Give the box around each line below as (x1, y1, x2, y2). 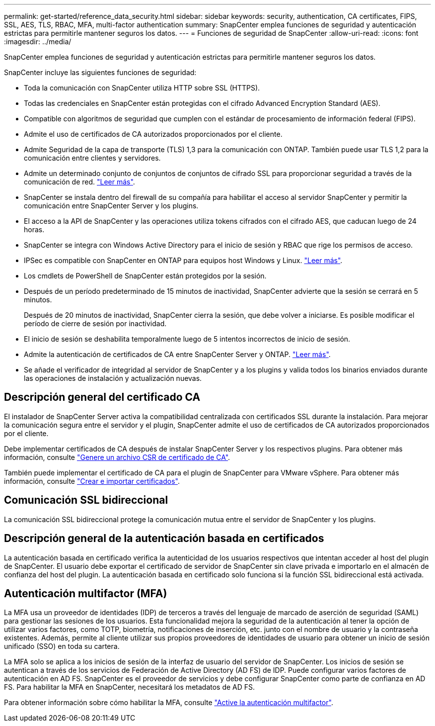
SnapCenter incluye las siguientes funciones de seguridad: (4, 68, 197, 77)
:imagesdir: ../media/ (4, 37, 72, 46)
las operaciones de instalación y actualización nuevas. (24, 374, 202, 382)
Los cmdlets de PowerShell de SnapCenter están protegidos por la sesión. (24, 272, 267, 280)
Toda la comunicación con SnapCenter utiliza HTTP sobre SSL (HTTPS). (24, 84, 260, 92)
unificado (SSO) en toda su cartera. (4, 642, 120, 651)
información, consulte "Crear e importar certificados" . (4, 476, 180, 485)
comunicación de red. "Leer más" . (24, 178, 135, 186)
